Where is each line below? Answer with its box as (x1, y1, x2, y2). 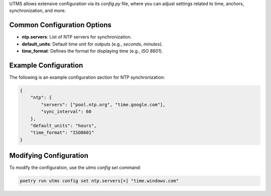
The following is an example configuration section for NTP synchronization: (9, 74, 165, 80)
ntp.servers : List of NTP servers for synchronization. (22, 34, 132, 40)
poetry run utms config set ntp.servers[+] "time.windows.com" (20, 178, 179, 184)
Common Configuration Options (9, 21, 111, 30)
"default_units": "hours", (30, 123, 97, 128)
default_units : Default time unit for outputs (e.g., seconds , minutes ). (22, 41, 163, 47)
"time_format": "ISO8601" (30, 130, 94, 135)
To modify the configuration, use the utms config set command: (9, 164, 142, 170)
